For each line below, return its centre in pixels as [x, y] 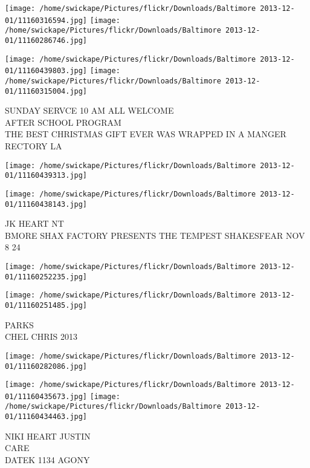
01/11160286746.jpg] [46, 40]
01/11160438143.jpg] [46, 204]
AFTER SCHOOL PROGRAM [63, 122]
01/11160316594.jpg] [46, 20]
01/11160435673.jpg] [46, 396]
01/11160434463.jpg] [46, 417]
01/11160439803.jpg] [46, 71]
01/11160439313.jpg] [46, 176]
